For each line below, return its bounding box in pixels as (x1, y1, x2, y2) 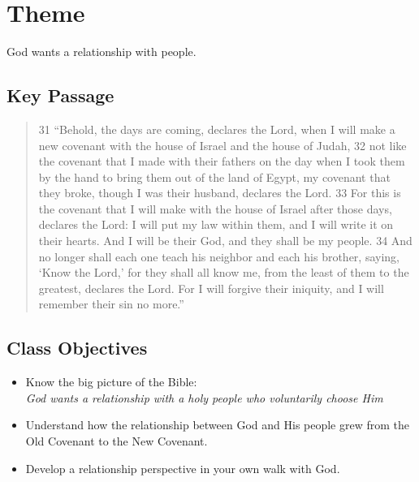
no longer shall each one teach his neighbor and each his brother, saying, (38, 247, 400, 265)
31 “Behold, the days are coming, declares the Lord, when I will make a (38, 120, 395, 137)
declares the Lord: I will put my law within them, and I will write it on (38, 216, 394, 233)
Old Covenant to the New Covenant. (25, 433, 208, 450)
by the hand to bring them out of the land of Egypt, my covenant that (38, 168, 391, 185)
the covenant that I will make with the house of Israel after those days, (38, 200, 392, 217)
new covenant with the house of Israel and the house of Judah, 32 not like (38, 136, 407, 153)
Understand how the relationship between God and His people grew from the (25, 416, 410, 433)
